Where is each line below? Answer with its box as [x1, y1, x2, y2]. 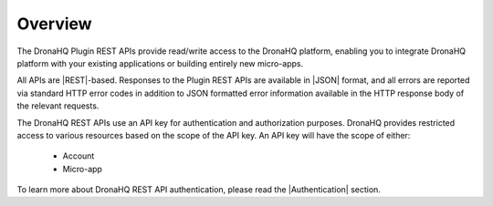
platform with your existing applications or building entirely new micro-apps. [16, 57, 304, 68]
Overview [16, 14, 92, 34]
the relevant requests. [16, 100, 100, 111]
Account [62, 150, 95, 161]
